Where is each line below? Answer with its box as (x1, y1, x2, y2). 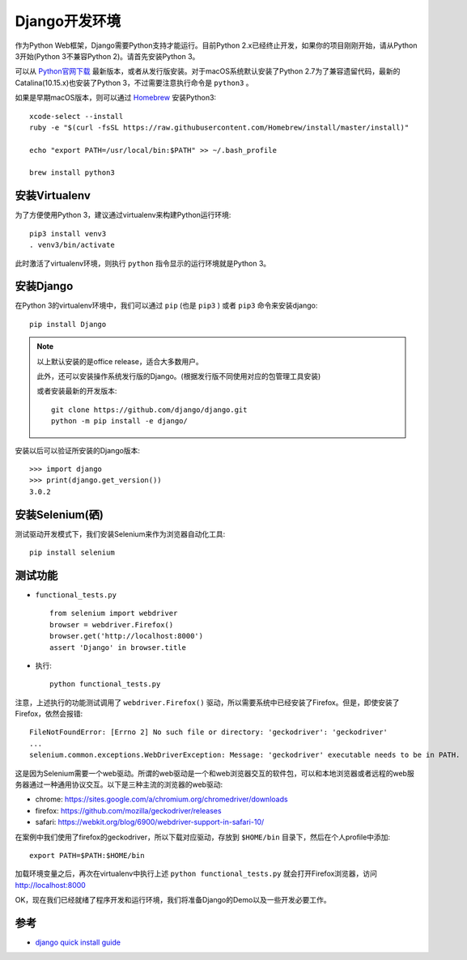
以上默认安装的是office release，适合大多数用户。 (36, 356, 204, 366)
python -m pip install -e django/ (51, 417, 188, 426)
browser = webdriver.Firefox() (49, 620, 174, 629)
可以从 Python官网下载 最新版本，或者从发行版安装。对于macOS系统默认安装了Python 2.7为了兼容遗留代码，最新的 (15, 66, 401, 76)
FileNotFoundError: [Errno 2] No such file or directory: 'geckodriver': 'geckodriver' (29, 728, 388, 737)
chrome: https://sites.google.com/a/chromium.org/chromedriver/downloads (35, 794, 288, 805)
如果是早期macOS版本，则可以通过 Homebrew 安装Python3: (15, 93, 217, 103)
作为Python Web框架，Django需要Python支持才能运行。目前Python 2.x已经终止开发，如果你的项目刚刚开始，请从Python (15, 40, 418, 50)
